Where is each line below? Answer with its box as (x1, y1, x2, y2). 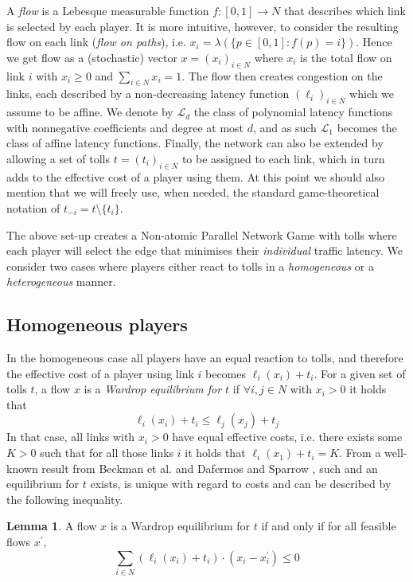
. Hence (356, 33, 392, 50)
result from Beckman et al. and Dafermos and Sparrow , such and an (41, 459, 378, 476)
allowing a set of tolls (6, 150, 111, 166)
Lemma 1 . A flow (6, 518, 97, 534)
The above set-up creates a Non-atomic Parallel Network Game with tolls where (6, 226, 397, 243)
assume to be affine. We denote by (6, 104, 173, 120)
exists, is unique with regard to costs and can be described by (90, 475, 392, 492)
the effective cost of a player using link (6, 365, 194, 381)
